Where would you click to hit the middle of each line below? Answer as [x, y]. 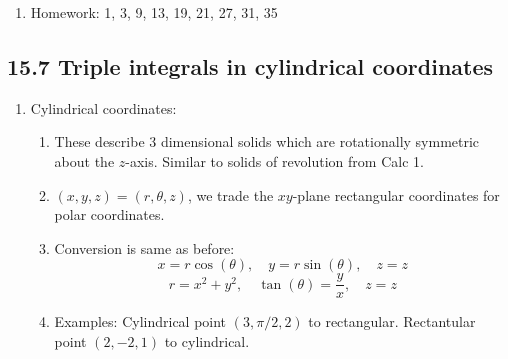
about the [84, 160]
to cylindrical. [207, 341]
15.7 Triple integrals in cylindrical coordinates [250, 65]
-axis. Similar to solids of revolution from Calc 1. [274, 160]
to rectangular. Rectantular [392, 321]
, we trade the [230, 194]
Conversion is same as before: [144, 247]
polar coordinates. [109, 214]
